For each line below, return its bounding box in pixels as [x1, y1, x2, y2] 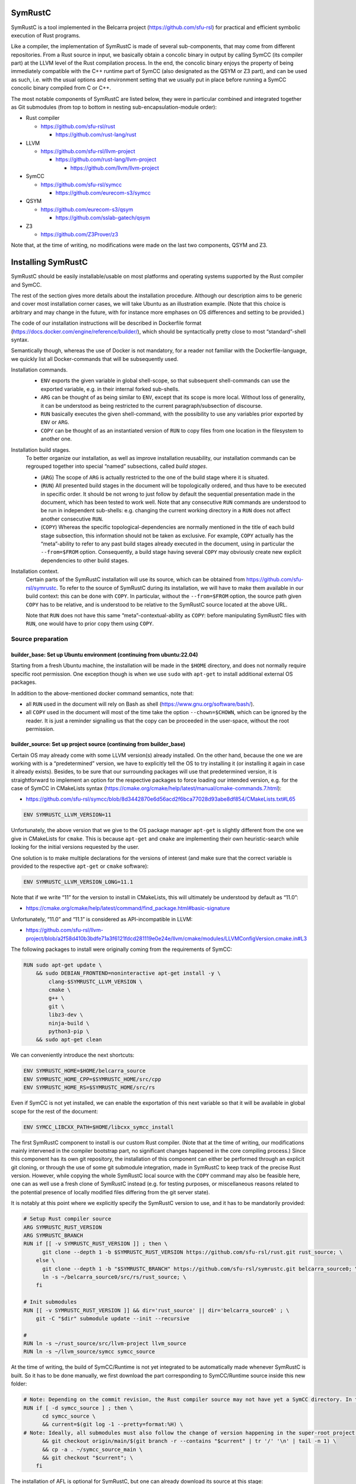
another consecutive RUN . [40, 515, 104, 522]
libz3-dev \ [48, 1011, 83, 1018]
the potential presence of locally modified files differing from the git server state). [11, 1188, 210, 1196]
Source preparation [11, 635, 68, 643]
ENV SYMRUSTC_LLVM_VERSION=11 [23, 811, 112, 819]
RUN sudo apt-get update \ [23, 962, 102, 968]
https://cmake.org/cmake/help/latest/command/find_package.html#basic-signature [26, 905, 230, 912]
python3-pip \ [48, 1028, 90, 1035]
